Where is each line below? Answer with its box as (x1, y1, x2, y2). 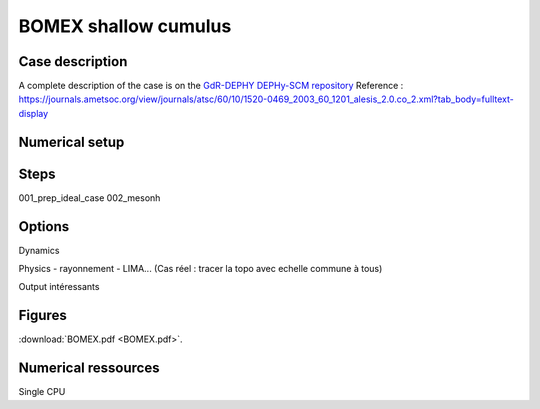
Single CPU (18, 386, 66, 398)
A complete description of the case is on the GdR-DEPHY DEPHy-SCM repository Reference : (18, 80, 404, 92)
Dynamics (18, 244, 60, 256)
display (18, 107, 49, 119)
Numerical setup (18, 133, 125, 150)
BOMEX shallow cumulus (18, 15, 232, 37)
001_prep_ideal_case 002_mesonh (18, 191, 161, 204)
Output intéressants (18, 281, 100, 293)
